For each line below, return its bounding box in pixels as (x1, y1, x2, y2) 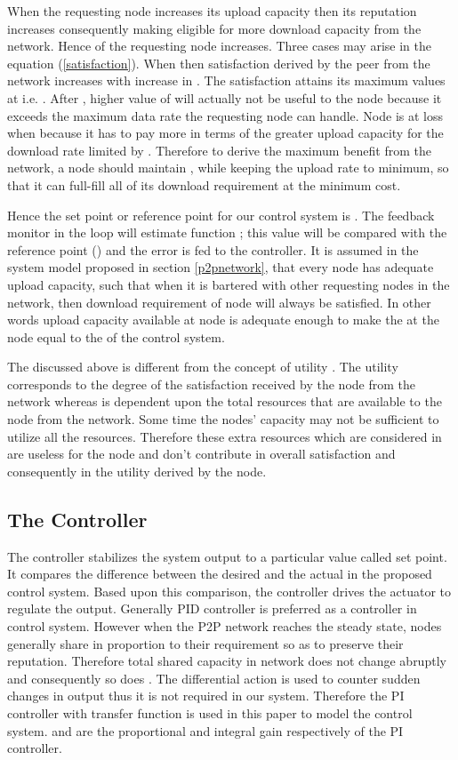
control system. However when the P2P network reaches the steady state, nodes (7, 617, 442, 636)
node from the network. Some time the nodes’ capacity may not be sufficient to (7, 410, 439, 428)
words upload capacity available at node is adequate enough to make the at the (7, 310, 439, 329)
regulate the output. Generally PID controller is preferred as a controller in (7, 599, 417, 618)
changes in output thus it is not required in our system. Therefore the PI (7, 686, 405, 705)
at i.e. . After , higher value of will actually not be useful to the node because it (7, 88, 442, 107)
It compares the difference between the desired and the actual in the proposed (7, 564, 432, 583)
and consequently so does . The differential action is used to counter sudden (7, 668, 421, 687)
